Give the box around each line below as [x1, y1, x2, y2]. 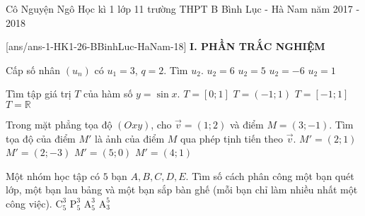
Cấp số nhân [6, 62, 61, 77]
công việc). [6, 196, 52, 210]
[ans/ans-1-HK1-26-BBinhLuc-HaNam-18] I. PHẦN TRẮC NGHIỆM [6, 39, 325, 54]
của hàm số [83, 86, 133, 101]
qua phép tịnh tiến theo [180, 131, 284, 145]
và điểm [229, 116, 264, 131]
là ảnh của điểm [95, 131, 165, 145]
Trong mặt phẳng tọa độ [6, 116, 112, 131]
